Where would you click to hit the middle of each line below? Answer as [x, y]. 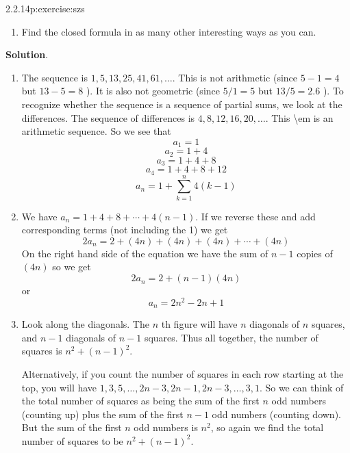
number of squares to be [72, 440]
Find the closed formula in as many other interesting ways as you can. [169, 31]
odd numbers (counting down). [276, 414]
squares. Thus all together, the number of [231, 337]
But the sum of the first [72, 427]
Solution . [27, 54]
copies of [315, 253]
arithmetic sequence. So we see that [96, 131]
